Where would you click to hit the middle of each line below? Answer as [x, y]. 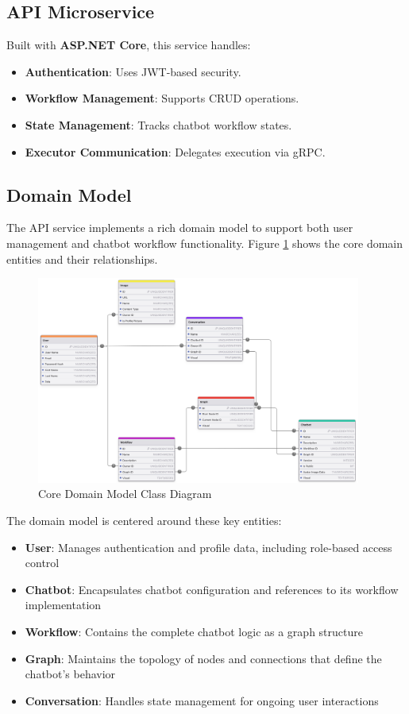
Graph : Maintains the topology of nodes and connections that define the [203, 658]
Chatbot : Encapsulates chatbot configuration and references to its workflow [212, 589]
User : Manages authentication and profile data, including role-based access [208, 547]
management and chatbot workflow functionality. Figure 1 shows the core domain [205, 243]
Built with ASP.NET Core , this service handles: [129, 45]
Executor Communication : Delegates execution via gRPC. [175, 151]
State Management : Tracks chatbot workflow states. [158, 124]
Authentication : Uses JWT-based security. [133, 71]
